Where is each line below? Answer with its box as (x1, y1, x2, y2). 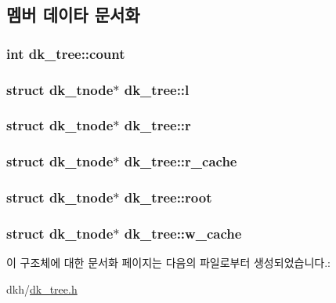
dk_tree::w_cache (124, 223, 242, 243)
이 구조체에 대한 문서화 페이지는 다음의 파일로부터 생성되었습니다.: (6, 254, 331, 271)
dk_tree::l (124, 79, 190, 99)
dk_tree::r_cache (124, 151, 237, 171)
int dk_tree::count (6, 43, 125, 63)
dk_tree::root (124, 188, 212, 207)
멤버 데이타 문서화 (6, 2, 140, 27)
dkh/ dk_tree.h (6, 280, 78, 297)
